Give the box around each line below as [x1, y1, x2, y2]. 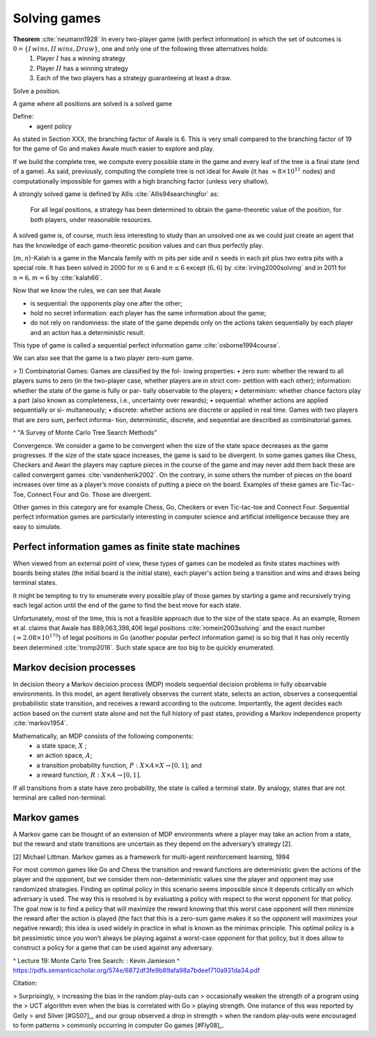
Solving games [13, 10, 101, 26]
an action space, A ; [36, 751, 93, 760]
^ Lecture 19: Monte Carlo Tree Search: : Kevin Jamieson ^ [13, 956, 180, 964]
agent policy [36, 122, 72, 130]
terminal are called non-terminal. [13, 793, 107, 802]
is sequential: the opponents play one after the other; [30, 299, 182, 307]
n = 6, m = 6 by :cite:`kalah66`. [13, 273, 103, 282]
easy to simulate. [13, 522, 62, 530]
